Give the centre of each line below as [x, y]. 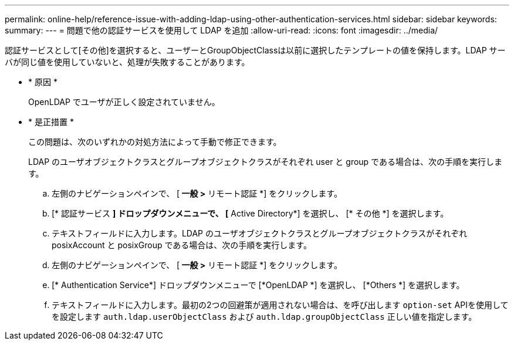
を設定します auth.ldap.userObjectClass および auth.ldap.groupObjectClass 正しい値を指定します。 [264, 317]
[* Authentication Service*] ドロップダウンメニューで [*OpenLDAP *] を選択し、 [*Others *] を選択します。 [258, 285]
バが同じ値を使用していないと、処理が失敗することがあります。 [127, 62]
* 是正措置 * [51, 122]
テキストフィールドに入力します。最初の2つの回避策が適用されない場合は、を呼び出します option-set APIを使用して [280, 305]
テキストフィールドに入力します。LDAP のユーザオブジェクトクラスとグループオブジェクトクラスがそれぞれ [260, 233]
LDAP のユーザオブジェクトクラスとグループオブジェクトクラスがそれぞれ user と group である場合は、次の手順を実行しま [265, 162]
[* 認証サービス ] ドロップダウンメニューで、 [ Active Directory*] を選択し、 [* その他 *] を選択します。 [250, 213]
